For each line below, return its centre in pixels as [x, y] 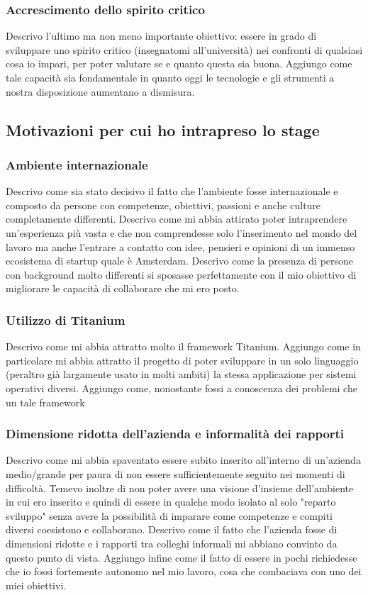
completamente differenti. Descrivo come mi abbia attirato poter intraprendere [177, 219]
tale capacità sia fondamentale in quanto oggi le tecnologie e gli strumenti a [170, 77]
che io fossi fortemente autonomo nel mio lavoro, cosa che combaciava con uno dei [184, 571]
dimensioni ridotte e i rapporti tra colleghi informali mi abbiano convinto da [172, 543]
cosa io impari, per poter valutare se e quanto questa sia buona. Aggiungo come [179, 63]
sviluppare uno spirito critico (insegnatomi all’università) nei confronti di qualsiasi [184, 49]
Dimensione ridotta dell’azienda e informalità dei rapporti [175, 434]
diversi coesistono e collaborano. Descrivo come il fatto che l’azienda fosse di [172, 529]
